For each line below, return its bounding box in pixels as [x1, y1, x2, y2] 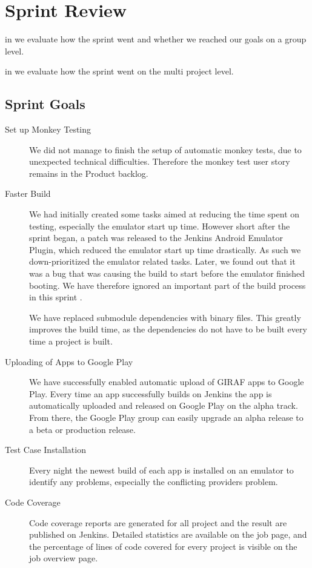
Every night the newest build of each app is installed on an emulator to [29, 463, 294, 476]
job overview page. [29, 552, 98, 564]
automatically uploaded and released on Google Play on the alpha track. [29, 399, 298, 412]
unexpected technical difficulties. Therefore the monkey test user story [29, 155, 290, 168]
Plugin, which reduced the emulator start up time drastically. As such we [29, 243, 301, 256]
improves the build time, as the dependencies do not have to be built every [29, 323, 307, 335]
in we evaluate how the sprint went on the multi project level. [5, 65, 234, 78]
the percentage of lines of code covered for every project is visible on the [29, 540, 297, 552]
